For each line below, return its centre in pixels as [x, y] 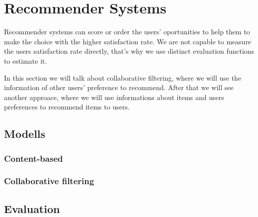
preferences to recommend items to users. [67, 107]
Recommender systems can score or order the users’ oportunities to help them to [127, 32]
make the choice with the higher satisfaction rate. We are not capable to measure [128, 41]
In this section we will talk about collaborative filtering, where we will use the [123, 77]
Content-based [34, 158]
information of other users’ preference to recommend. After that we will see [119, 87]
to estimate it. [26, 60]
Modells [25, 134]
